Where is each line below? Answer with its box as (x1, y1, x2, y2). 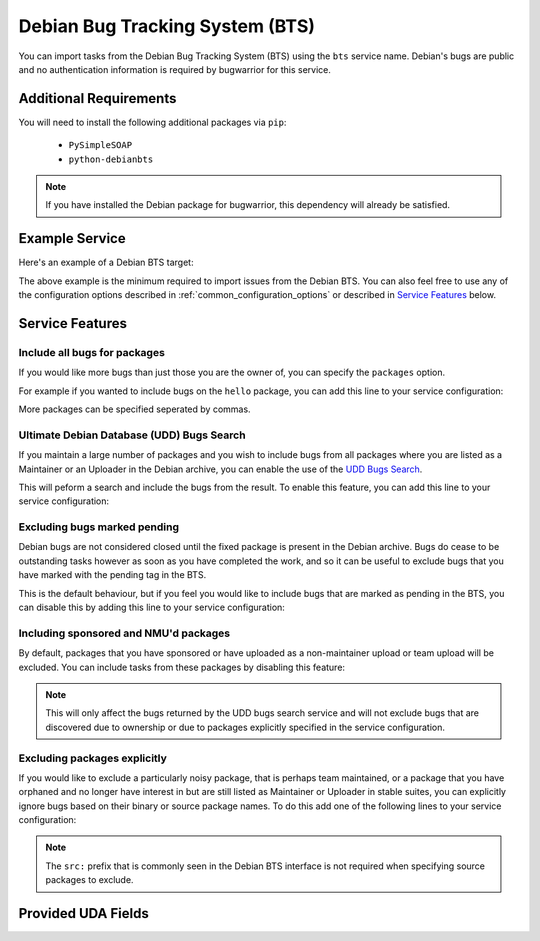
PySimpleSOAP (68, 140, 133, 151)
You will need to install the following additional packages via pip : (18, 116, 287, 128)
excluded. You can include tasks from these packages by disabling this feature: (18, 661, 345, 673)
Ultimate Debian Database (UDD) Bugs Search (18, 428, 246, 442)
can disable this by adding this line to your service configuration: (18, 601, 285, 614)
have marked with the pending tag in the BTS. (18, 569, 207, 581)
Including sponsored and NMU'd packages (18, 626, 231, 640)
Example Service (18, 230, 126, 247)
